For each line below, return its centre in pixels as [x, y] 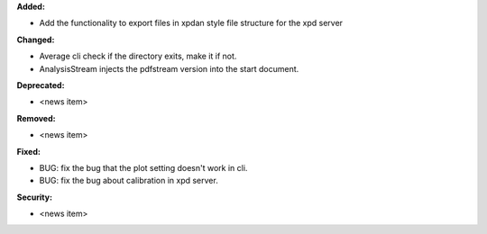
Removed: [36, 118]
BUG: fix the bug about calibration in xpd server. [129, 181]
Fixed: [28, 151]
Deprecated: [41, 85]
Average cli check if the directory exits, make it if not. [138, 56]
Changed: [36, 40]
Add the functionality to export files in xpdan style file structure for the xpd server [191, 23]
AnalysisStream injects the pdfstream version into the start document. [169, 68]
